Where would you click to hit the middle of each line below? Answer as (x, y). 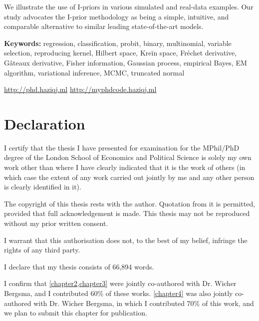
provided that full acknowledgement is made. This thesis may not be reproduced (127, 213)
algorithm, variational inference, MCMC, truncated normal (94, 72)
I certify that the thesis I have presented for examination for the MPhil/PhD (122, 147)
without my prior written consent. (56, 223)
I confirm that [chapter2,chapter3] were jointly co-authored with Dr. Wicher (120, 283)
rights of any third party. (42, 250)
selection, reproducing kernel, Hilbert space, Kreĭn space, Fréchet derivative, (121, 53)
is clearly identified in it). (43, 187)
